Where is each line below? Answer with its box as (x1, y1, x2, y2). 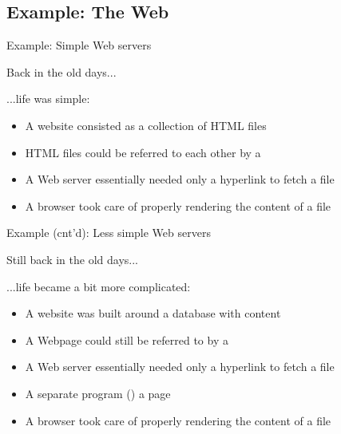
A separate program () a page (25, 385, 171, 401)
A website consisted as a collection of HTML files (25, 116, 267, 133)
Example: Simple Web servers (6, 37, 152, 53)
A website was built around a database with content (25, 305, 281, 322)
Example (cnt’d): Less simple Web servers (6, 224, 211, 241)
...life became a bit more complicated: (6, 278, 191, 294)
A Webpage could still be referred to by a (25, 331, 228, 348)
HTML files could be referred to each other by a (25, 144, 261, 160)
